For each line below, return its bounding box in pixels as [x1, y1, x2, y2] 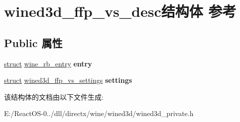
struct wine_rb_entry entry [4, 58, 92, 68]
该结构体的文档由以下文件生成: [4, 91, 104, 102]
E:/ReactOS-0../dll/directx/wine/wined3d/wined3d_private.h [4, 108, 194, 119]
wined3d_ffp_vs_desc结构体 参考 [4, 1, 237, 21]
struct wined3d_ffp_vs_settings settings [4, 75, 132, 85]
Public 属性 [4, 35, 63, 50]
